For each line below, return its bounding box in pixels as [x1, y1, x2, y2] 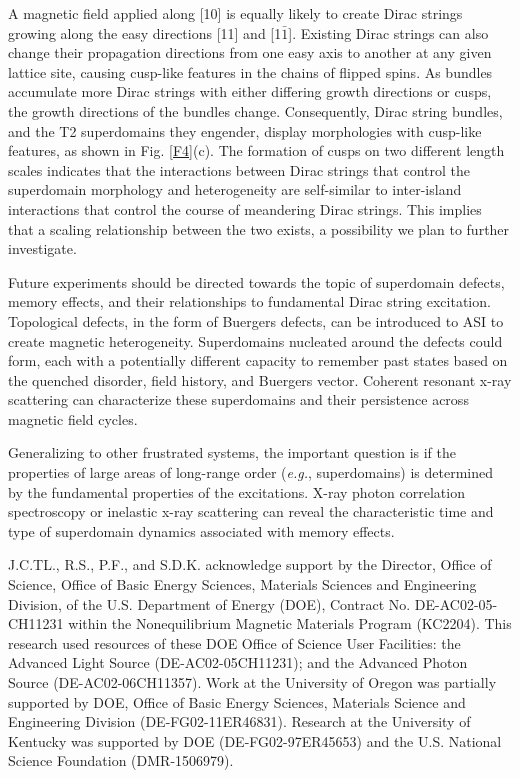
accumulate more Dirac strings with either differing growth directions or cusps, [8, 81, 492, 102]
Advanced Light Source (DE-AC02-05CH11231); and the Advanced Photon [8, 652, 468, 673]
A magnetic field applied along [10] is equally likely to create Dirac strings [8, 3, 463, 23]
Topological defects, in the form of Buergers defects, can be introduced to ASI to [8, 310, 504, 331]
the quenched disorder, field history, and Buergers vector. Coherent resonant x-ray [8, 369, 512, 390]
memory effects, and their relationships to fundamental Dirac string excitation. [8, 291, 491, 312]
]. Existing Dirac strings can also [288, 22, 489, 43]
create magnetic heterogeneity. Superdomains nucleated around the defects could [8, 330, 503, 351]
